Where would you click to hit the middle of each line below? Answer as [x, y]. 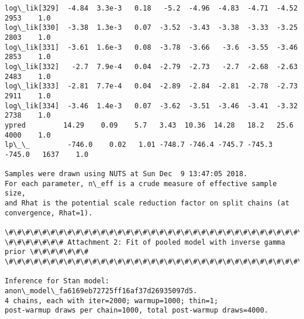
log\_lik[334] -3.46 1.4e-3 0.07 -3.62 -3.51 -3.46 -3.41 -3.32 [151, 106]
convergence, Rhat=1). [49, 213]
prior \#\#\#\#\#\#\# [47, 252]
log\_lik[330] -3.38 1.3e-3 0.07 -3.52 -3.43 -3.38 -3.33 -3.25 [151, 28]
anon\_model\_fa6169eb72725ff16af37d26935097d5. [101, 291]
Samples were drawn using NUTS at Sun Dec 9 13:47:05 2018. [126, 174]
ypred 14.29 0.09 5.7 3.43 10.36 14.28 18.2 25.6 [149, 125]
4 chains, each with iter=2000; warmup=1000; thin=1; [112, 301]
